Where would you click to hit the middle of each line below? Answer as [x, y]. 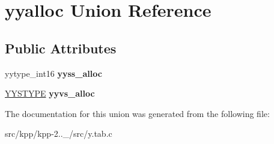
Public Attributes [61, 48]
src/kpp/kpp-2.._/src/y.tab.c [59, 133]
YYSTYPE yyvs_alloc [50, 93]
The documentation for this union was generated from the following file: [137, 113]
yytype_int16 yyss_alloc [53, 73]
